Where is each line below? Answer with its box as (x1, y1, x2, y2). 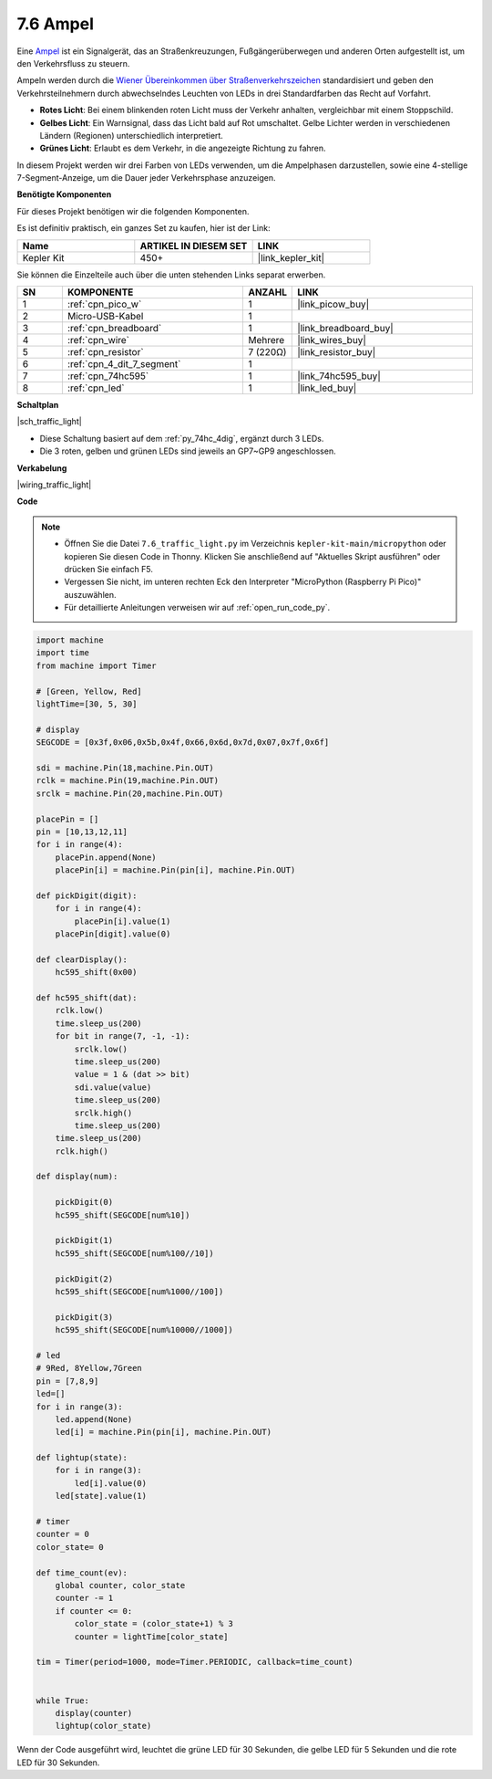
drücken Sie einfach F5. (64, 563, 154, 574)
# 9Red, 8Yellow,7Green (36, 1363, 143, 1374)
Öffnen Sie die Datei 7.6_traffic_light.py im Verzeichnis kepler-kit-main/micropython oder (64, 539, 446, 549)
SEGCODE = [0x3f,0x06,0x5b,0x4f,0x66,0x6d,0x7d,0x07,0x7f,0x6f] (36, 738, 330, 748)
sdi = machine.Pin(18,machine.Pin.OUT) (36, 762, 214, 773)
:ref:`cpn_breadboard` (67, 322, 162, 335)
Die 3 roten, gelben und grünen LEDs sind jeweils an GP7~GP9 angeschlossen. (39, 445, 336, 456)
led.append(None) (55, 1414, 133, 1424)
